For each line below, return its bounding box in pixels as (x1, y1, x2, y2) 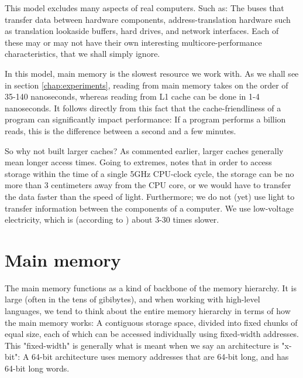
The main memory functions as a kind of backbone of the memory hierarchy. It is (5, 281, 297, 294)
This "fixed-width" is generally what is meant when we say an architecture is (5, 339, 279, 351)
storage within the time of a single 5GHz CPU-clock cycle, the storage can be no (5, 167, 294, 179)
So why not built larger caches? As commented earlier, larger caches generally (5, 144, 284, 156)
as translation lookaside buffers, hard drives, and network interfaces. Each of (5, 25, 279, 37)
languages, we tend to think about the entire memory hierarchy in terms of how (5, 305, 291, 316)
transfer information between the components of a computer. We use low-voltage (5, 202, 294, 214)
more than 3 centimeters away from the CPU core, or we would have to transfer (5, 179, 291, 191)
